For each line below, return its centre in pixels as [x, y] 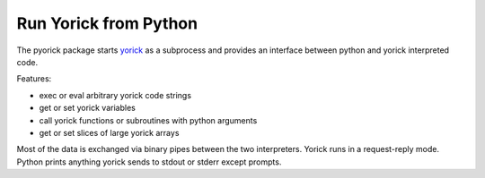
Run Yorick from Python [107, 23]
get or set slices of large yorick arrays [109, 132]
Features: [34, 79]
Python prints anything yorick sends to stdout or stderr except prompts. [149, 162]
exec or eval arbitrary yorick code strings [115, 95]
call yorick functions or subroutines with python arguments [148, 120]
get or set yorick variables [88, 108]
